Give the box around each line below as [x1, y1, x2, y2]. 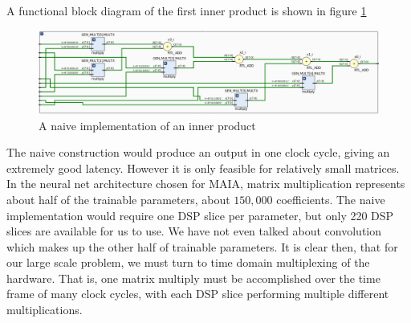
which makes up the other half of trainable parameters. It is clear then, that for [6, 238, 398, 255]
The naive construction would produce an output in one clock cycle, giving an [6, 144, 390, 161]
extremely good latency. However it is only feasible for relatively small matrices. [6, 159, 400, 176]
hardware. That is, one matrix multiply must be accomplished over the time [6, 269, 380, 286]
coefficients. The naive [276, 190, 385, 207]
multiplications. [6, 301, 83, 318]
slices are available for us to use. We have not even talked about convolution [6, 223, 382, 239]
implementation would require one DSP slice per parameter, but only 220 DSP [6, 206, 394, 223]
